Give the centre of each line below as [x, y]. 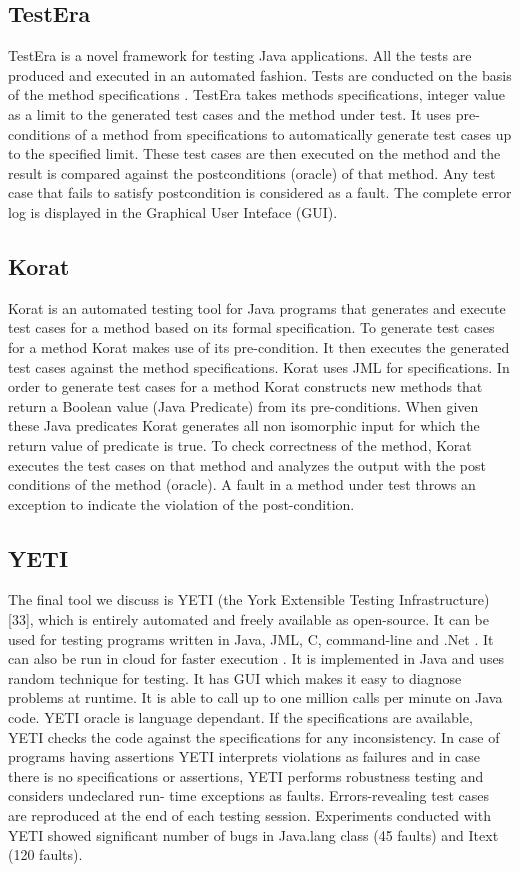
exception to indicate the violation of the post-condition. [181, 503]
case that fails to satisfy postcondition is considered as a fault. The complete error [260, 192]
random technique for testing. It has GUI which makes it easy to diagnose [235, 677]
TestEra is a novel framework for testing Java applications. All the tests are [240, 55]
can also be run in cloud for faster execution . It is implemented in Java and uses [256, 658]
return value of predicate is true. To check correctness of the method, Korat [240, 444]
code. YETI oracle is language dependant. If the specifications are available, [240, 717]
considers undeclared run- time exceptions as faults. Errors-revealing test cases [249, 795]
